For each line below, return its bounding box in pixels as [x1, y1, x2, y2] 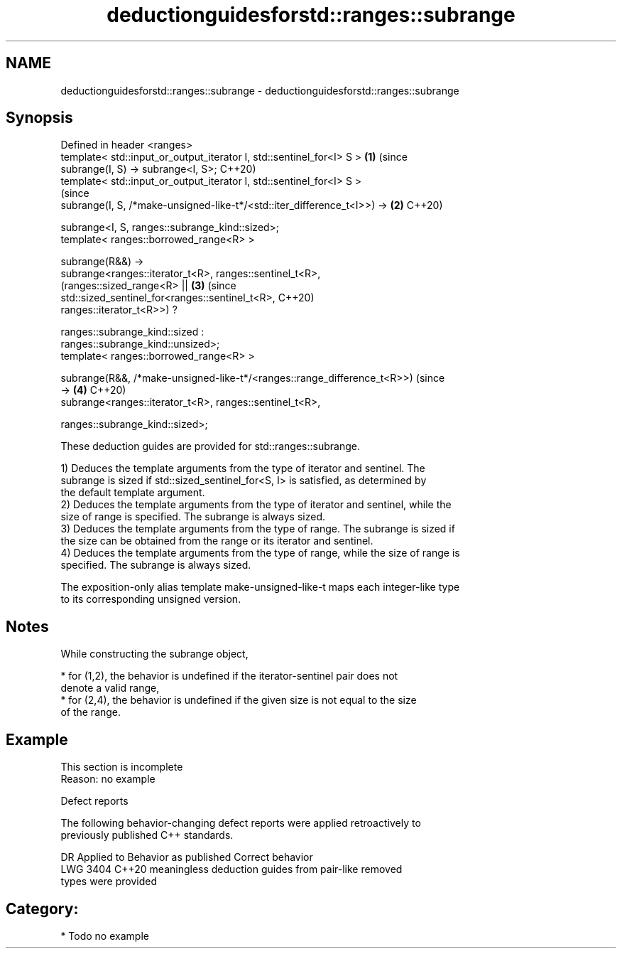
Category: [6, 899, 79, 918]
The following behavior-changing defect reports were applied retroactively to [60, 817, 421, 830]
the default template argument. [60, 486, 205, 499]
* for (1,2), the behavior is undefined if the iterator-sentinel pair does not [60, 670, 398, 682]
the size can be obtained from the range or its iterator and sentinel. [60, 535, 373, 547]
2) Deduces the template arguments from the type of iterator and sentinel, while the [60, 498, 452, 511]
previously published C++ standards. [60, 829, 234, 842]
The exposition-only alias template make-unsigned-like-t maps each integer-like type [60, 581, 460, 594]
